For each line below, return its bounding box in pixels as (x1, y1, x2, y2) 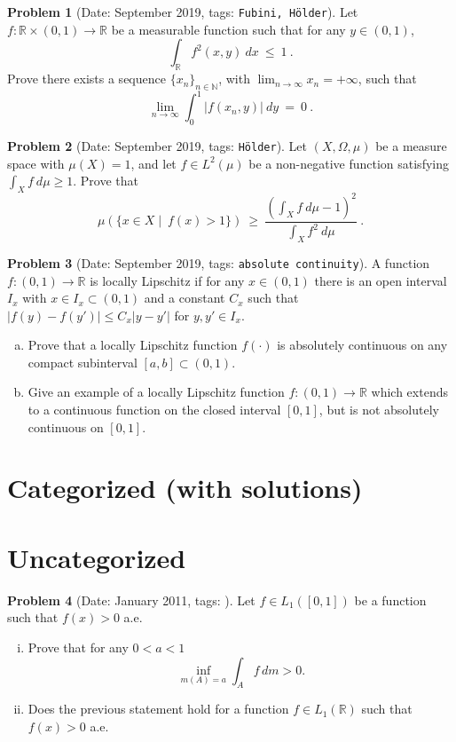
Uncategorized (7, 539, 186, 575)
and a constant (144, 288, 225, 307)
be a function (354, 590, 427, 609)
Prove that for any (28, 637, 129, 656)
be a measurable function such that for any (111, 20, 346, 38)
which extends (371, 383, 448, 401)
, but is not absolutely (318, 400, 439, 419)
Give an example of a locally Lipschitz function (28, 383, 285, 401)
